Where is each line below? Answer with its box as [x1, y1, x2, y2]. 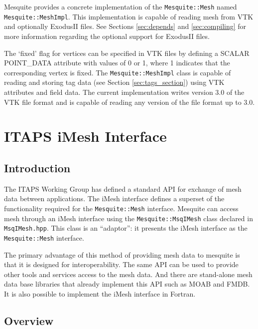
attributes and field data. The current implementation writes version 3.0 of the [4, 86, 245, 97]
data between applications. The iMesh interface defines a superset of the [4, 193, 225, 204]
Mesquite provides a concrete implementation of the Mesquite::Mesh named [4, 1, 237, 11]
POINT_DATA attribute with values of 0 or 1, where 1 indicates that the [4, 57, 230, 68]
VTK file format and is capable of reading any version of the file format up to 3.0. [4, 96, 255, 107]
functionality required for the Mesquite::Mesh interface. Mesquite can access [4, 203, 239, 213]
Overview [4, 313, 54, 328]
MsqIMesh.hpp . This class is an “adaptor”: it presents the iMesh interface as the [4, 223, 248, 233]
